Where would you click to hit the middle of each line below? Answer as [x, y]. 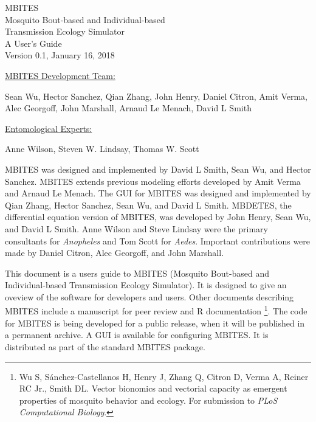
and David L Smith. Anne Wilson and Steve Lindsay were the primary [136, 228]
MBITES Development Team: [60, 75]
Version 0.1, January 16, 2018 [60, 55]
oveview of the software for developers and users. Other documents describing [149, 296]
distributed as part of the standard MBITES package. [105, 346]
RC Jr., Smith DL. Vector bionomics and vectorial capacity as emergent [153, 388]
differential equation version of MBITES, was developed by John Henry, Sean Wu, [158, 217]
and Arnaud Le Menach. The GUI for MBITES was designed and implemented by [158, 193]
